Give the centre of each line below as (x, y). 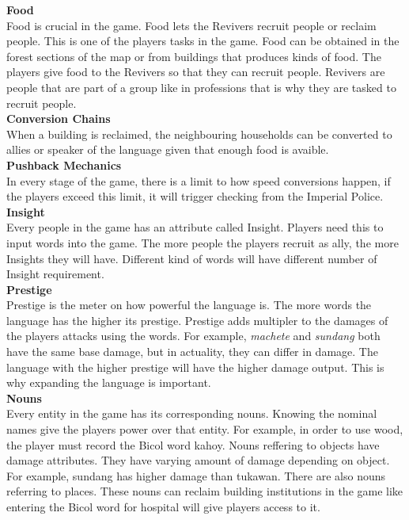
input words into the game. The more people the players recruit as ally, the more (203, 242)
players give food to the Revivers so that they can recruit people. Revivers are (196, 72)
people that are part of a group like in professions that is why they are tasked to (201, 87)
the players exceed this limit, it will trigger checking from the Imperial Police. (195, 196)
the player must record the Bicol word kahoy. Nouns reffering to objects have (193, 444)
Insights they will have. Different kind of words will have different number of (192, 258)
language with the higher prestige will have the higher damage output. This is (195, 367)
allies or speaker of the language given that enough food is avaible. (168, 149)
